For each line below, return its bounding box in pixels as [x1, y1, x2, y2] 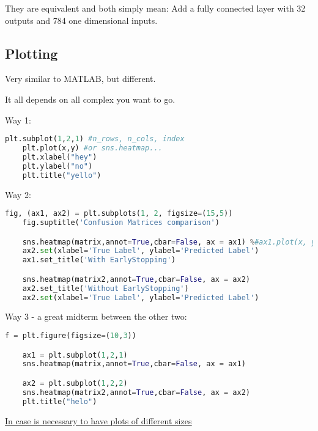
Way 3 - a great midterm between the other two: [5, 310, 187, 323]
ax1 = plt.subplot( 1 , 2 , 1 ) [22, 350, 128, 359]
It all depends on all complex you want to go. [5, 92, 176, 105]
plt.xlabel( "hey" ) [22, 152, 97, 161]
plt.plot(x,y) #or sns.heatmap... [22, 144, 163, 153]
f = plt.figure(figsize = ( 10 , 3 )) [5, 331, 136, 341]
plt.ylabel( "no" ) [22, 161, 93, 171]
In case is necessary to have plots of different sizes [5, 414, 192, 427]
